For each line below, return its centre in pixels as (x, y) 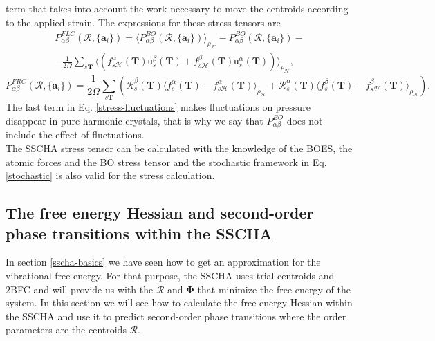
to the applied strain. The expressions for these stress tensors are (143, 22)
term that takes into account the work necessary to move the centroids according (177, 8)
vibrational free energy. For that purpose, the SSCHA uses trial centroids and (170, 275)
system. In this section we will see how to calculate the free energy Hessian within (179, 303)
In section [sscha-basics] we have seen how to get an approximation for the (163, 262)
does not (305, 120)
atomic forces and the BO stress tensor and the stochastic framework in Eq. (166, 162)
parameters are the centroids (66, 330)
